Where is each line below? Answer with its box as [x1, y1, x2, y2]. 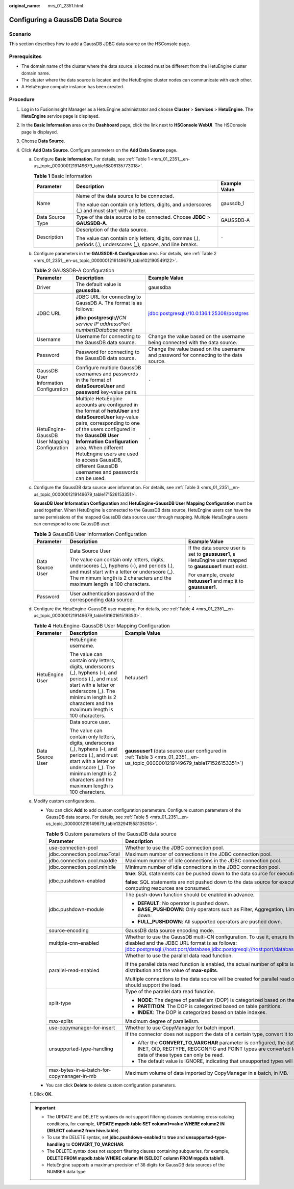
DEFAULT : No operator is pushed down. [137, 900, 230, 907]
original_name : [9, 3, 41, 8]
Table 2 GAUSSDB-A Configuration [33, 267, 115, 274]
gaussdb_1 [220, 200, 245, 207]
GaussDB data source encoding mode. [125, 927, 215, 934]
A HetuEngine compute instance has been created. [21, 84, 124, 90]
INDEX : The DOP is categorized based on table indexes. [137, 1009, 267, 1016]
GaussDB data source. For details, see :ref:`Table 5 [46, 814, 149, 820]
